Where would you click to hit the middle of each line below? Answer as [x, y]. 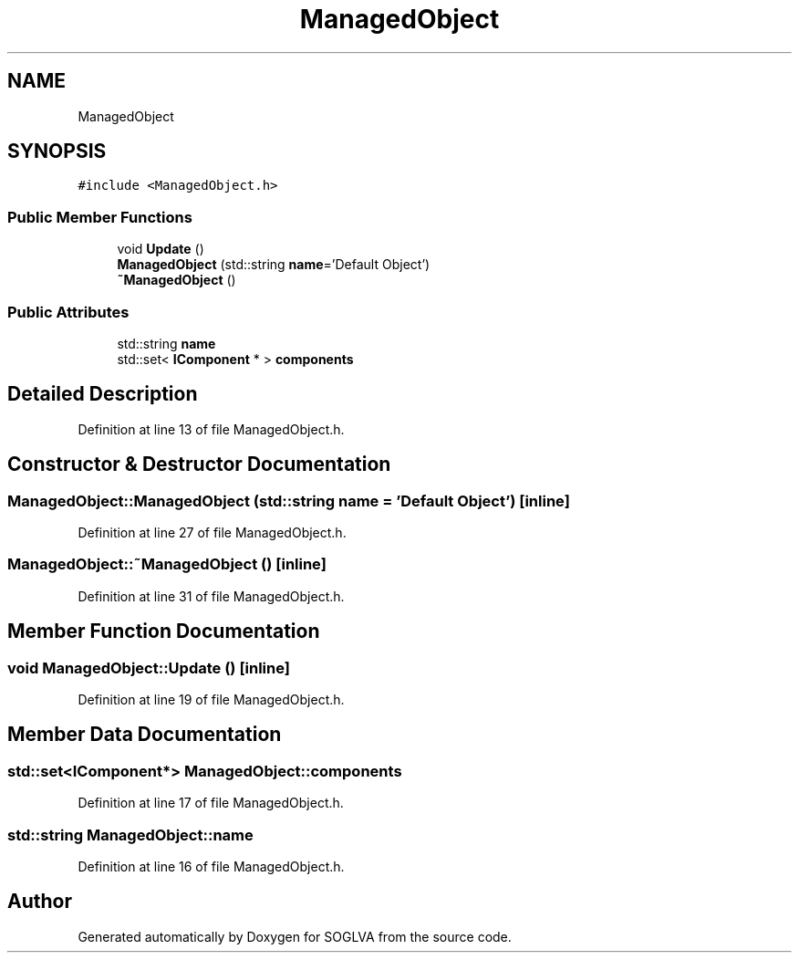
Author [40, 902]
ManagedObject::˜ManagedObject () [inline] [167, 564]
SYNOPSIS [57, 151]
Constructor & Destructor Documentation [199, 464]
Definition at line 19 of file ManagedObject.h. [211, 699]
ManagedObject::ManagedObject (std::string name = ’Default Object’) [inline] [289, 501]
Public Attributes [68, 312]
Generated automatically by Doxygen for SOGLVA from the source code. [295, 936]
